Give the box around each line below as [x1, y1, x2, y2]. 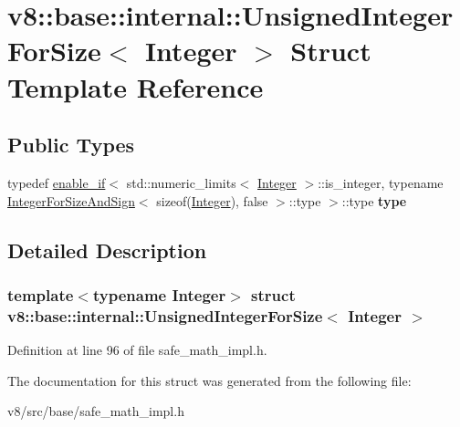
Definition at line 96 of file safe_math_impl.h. [7, 340, 267, 359]
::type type [341, 191, 407, 210]
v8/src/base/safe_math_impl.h [7, 401, 184, 421]
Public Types [7, 130, 135, 159]
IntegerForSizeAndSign [7, 191, 135, 210]
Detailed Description [7, 235, 207, 264]
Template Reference [7, 68, 264, 105]
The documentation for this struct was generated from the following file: [7, 370, 412, 390]
